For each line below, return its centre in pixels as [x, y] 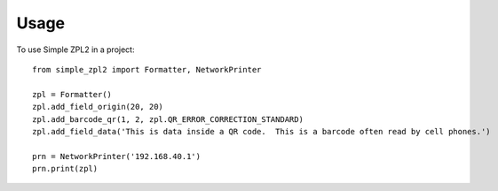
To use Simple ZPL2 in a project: [75, 50]
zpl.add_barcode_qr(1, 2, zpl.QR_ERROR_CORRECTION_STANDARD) [168, 119]
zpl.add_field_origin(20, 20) [98, 107]
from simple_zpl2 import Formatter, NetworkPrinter [147, 69]
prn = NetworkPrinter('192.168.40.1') [117, 156]
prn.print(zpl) [65, 169]
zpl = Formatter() [72, 94]
